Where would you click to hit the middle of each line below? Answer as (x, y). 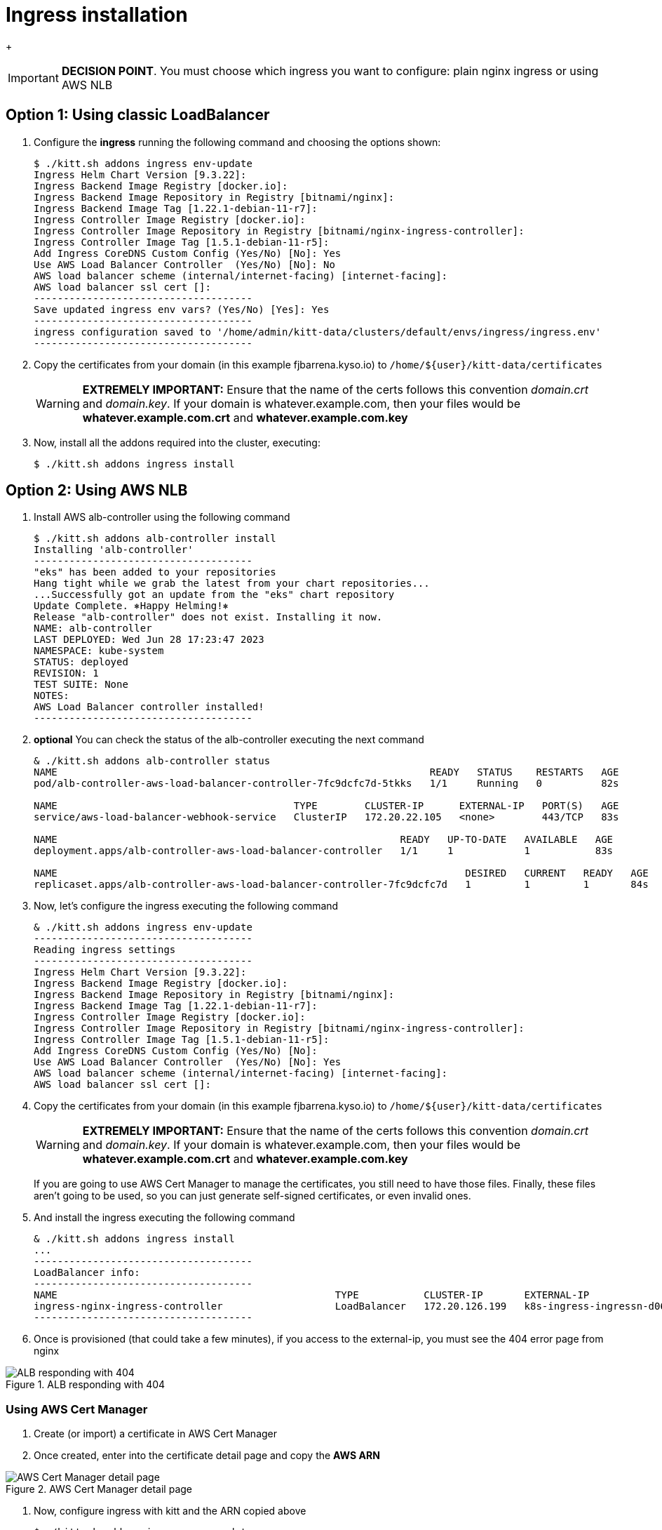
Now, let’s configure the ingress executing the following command (186, 906)
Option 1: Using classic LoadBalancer (138, 115)
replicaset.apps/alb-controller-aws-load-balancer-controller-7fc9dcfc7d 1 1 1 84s (341, 885)
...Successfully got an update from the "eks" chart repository (214, 595)
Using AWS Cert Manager (77, 1409)
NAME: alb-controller (93, 628)
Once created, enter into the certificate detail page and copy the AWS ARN (207, 1456)
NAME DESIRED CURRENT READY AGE (341, 873)
